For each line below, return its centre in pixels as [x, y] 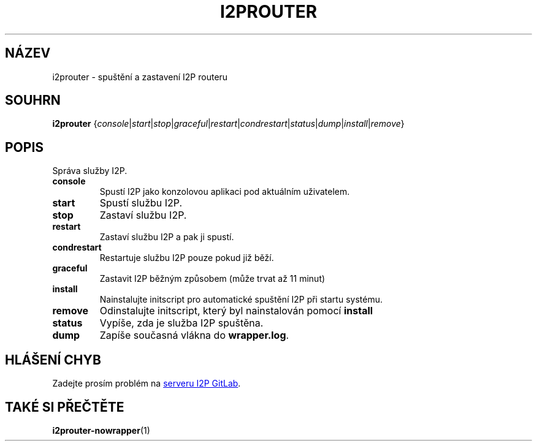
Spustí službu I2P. [141, 203]
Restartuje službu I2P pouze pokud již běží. [187, 258]
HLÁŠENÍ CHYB [53, 360]
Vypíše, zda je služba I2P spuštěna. [181, 323]
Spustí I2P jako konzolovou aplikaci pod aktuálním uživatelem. [225, 192]
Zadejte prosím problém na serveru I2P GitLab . [147, 384]
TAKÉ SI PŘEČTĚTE [65, 407]
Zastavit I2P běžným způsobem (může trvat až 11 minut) [212, 279]
